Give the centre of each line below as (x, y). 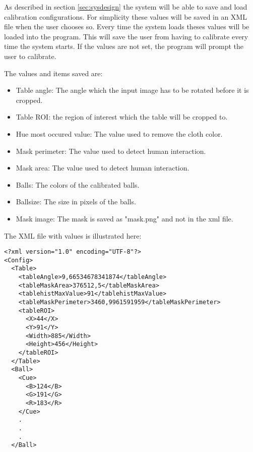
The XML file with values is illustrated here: (73, 235)
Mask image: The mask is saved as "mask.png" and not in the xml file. (124, 218)
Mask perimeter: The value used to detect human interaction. (111, 151)
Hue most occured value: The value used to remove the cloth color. (119, 133)
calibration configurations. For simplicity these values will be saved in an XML (125, 16)
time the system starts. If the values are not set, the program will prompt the (124, 46)
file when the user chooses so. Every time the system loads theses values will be (127, 26)
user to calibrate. (30, 56)
